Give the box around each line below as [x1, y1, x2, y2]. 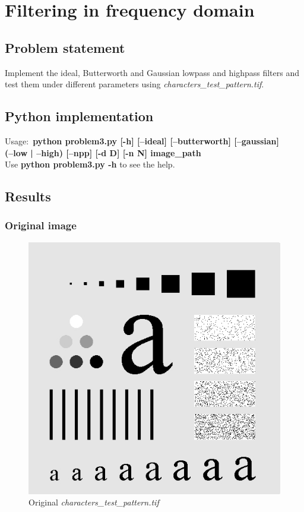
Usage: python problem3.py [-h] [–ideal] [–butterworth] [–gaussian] [5, 134, 280, 147]
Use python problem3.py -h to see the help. [5, 158, 175, 170]
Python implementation [5, 107, 154, 125]
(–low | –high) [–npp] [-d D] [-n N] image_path [5, 146, 201, 159]
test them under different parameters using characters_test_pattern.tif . [5, 78, 264, 90]
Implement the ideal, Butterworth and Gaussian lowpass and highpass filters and [5, 66, 300, 78]
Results [5, 187, 51, 206]
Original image [5, 218, 77, 233]
